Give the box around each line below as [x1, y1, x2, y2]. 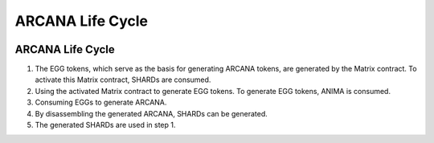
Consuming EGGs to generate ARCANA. [35, 97, 167, 108]
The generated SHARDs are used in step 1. [35, 121, 176, 130]
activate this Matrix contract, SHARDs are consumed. [35, 75, 211, 84]
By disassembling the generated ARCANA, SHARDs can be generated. [35, 108, 268, 118]
